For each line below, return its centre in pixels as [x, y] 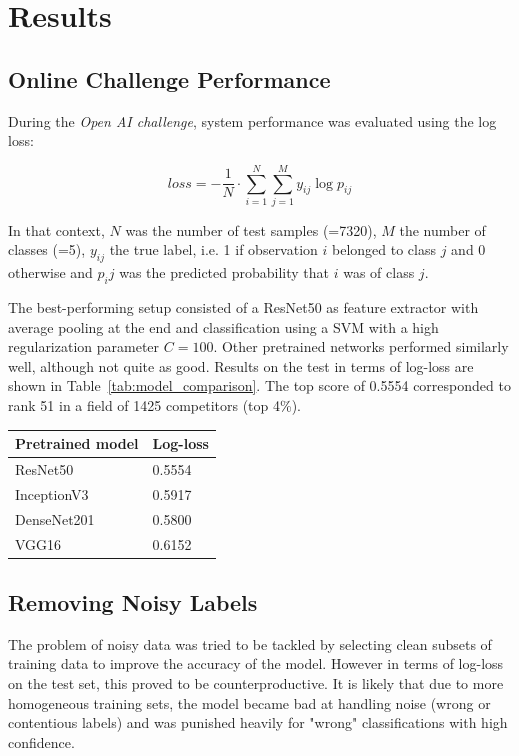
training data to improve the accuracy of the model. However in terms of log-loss [256, 663]
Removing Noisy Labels [133, 602]
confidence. [41, 741]
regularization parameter [84, 346]
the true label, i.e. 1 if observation [213, 249]
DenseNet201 [55, 518]
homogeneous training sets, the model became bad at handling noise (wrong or [249, 702]
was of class [379, 272]
